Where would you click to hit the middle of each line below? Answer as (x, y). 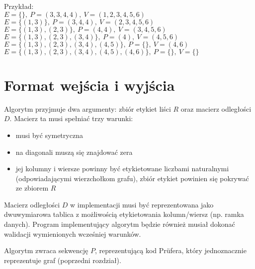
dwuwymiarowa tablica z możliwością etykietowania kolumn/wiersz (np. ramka (124, 214)
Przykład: (19, 6)
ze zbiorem (32, 188)
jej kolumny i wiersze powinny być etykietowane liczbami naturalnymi (122, 168)
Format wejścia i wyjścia (89, 85)
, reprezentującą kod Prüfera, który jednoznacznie (170, 250)
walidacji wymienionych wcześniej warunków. (73, 234)
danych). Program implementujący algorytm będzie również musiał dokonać (120, 224)
